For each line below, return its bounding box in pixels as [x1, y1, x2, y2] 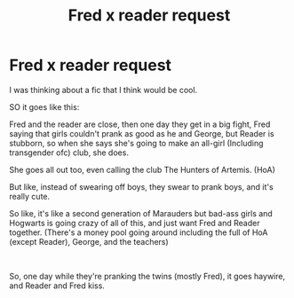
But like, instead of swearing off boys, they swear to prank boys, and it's [9, 181, 274, 192]
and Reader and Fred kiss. [9, 280, 105, 291]
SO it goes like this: [9, 101, 80, 112]
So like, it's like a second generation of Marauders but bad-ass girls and [9, 208, 273, 218]
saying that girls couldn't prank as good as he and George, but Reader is [9, 128, 274, 138]
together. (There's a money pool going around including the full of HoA [9, 227, 268, 238]
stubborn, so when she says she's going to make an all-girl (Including [9, 137, 264, 148]
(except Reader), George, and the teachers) [9, 236, 169, 247]
